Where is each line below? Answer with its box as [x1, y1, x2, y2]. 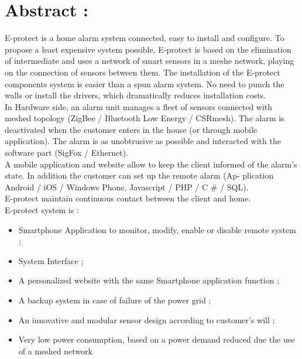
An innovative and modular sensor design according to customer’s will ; [18, 313, 275, 326]
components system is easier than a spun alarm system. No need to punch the [5, 77, 284, 90]
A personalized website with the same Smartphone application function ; [18, 274, 280, 286]
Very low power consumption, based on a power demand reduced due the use [18, 333, 295, 346]
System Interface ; [18, 254, 84, 266]
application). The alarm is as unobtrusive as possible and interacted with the [5, 135, 281, 147]
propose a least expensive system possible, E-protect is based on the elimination [5, 43, 291, 55]
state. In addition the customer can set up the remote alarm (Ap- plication [5, 169, 274, 182]
